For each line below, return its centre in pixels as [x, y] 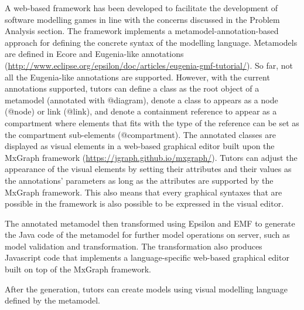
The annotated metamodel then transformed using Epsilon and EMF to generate [150, 223]
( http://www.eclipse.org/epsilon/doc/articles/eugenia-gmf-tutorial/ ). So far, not [149, 65]
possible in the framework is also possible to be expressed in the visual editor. [144, 203]
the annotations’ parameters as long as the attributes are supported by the [139, 180]
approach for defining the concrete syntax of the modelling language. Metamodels [151, 42]
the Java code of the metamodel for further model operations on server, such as [147, 235]
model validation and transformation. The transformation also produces [134, 246]
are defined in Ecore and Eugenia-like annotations [94, 54]
